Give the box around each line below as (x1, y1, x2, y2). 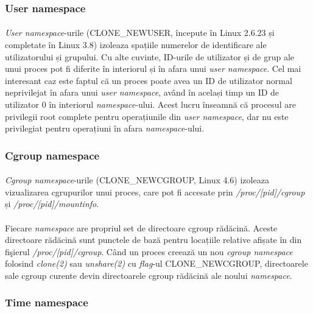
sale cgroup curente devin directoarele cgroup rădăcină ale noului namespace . (5, 269, 292, 281)
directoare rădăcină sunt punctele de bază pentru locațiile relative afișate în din (5, 233, 302, 246)
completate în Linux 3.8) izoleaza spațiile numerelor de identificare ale (5, 38, 267, 51)
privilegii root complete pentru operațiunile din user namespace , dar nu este (5, 110, 289, 122)
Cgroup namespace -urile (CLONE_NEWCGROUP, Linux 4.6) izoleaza (5, 174, 269, 186)
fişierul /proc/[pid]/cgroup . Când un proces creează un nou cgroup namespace (5, 245, 293, 258)
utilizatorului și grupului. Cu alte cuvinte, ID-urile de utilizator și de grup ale (5, 50, 295, 63)
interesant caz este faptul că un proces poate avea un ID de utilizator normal (5, 74, 292, 86)
